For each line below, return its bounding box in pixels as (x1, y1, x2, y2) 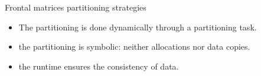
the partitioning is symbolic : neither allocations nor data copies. (18, 40, 250, 53)
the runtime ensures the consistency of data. (18, 60, 179, 72)
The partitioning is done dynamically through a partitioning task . (18, 20, 257, 33)
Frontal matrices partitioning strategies (5, 1, 146, 13)
